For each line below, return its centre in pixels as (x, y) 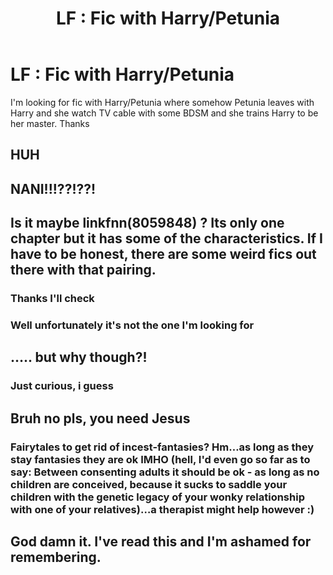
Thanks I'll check (52, 299)
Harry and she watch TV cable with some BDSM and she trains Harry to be (164, 113)
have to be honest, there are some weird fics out (163, 254)
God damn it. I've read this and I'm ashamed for (161, 541)
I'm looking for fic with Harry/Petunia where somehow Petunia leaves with (162, 102)
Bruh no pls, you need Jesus (100, 418)
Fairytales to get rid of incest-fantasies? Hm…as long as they (162, 447)
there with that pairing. (83, 270)
